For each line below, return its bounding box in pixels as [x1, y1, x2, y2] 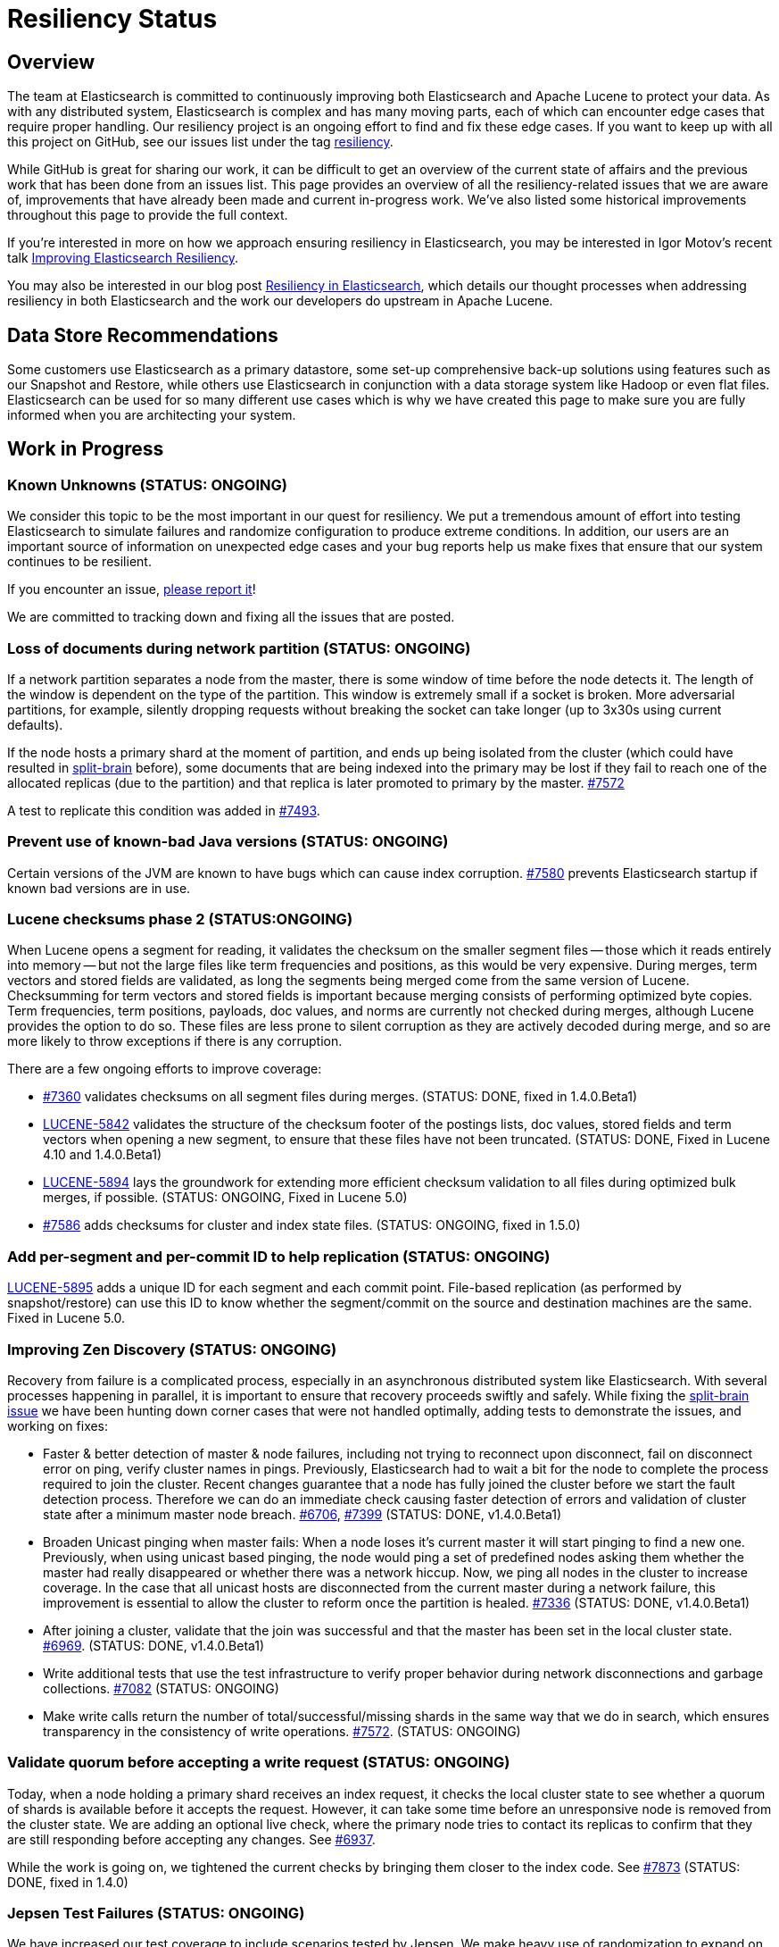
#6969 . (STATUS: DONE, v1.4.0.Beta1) [43, 1637, 265, 1653]
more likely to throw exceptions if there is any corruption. [7, 1033, 343, 1049]
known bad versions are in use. [7, 880, 191, 896]
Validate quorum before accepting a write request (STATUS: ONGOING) [7, 1753, 510, 1772]
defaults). [7, 716, 63, 732]
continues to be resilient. [7, 554, 152, 570]
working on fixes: [7, 1417, 109, 1433]
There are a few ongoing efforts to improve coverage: [7, 1061, 322, 1077]
